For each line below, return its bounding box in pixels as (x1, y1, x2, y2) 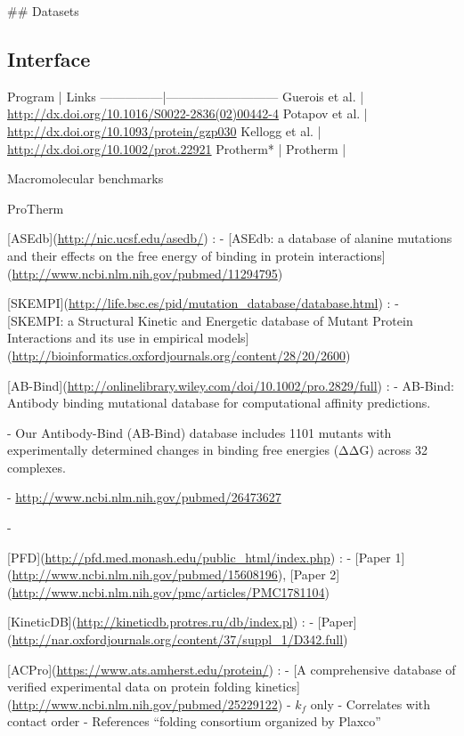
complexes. (7, 457, 66, 476)
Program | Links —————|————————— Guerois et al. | (7, 86, 364, 105)
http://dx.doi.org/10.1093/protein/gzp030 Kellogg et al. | (7, 121, 322, 140)
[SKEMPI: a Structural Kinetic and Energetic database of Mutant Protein (7, 311, 413, 329)
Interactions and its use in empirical (7, 328, 204, 347)
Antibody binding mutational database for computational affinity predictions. (7, 393, 431, 412)
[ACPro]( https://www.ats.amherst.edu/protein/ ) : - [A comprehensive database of (7, 659, 456, 678)
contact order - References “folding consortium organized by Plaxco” (7, 712, 381, 731)
